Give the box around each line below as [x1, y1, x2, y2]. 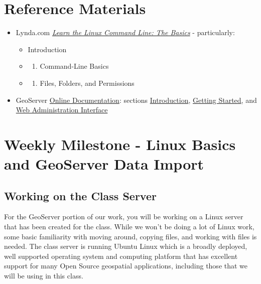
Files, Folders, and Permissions [40, 77, 135, 88]
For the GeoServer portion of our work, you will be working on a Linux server [4, 211, 243, 222]
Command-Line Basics [40, 61, 109, 71]
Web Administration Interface [16, 104, 108, 115]
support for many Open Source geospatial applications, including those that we [4, 260, 248, 271]
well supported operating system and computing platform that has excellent [4, 250, 238, 261]
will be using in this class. [4, 270, 83, 281]
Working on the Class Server [4, 188, 157, 203]
